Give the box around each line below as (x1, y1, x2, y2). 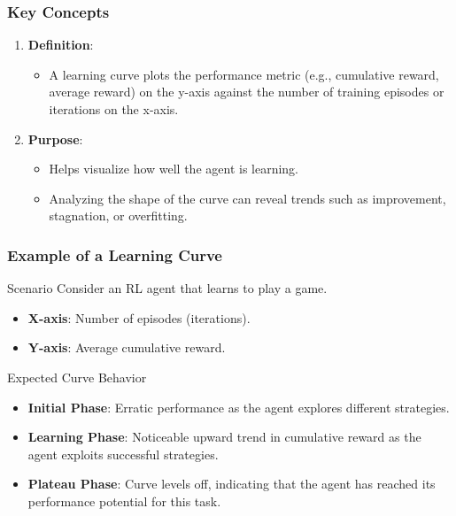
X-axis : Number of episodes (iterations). (27, 308, 251, 327)
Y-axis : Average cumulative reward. (27, 338, 226, 357)
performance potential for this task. (27, 491, 221, 510)
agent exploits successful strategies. (27, 444, 219, 463)
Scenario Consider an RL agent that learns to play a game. (7, 279, 328, 297)
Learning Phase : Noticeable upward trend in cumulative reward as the (27, 427, 421, 446)
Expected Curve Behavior (7, 367, 147, 386)
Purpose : (27, 129, 83, 148)
